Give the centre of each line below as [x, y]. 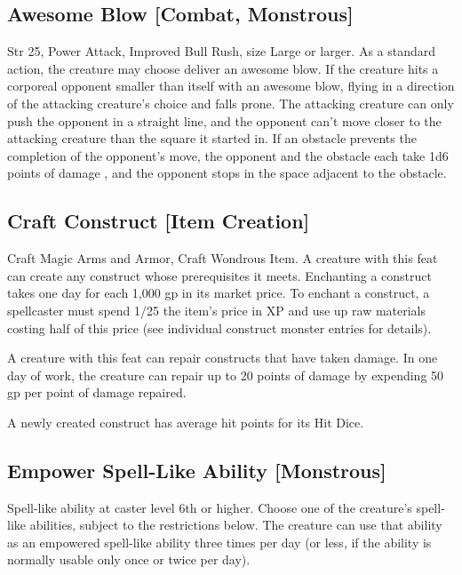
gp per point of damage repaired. [97, 392]
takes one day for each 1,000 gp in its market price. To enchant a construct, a [219, 293]
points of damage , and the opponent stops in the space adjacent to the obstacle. [227, 173]
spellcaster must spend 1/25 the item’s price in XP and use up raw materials [217, 310]
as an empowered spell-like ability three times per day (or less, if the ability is [219, 542]
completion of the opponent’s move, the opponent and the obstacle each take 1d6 [228, 155]
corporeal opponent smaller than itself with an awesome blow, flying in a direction [231, 86]
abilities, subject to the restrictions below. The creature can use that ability [236, 525]
